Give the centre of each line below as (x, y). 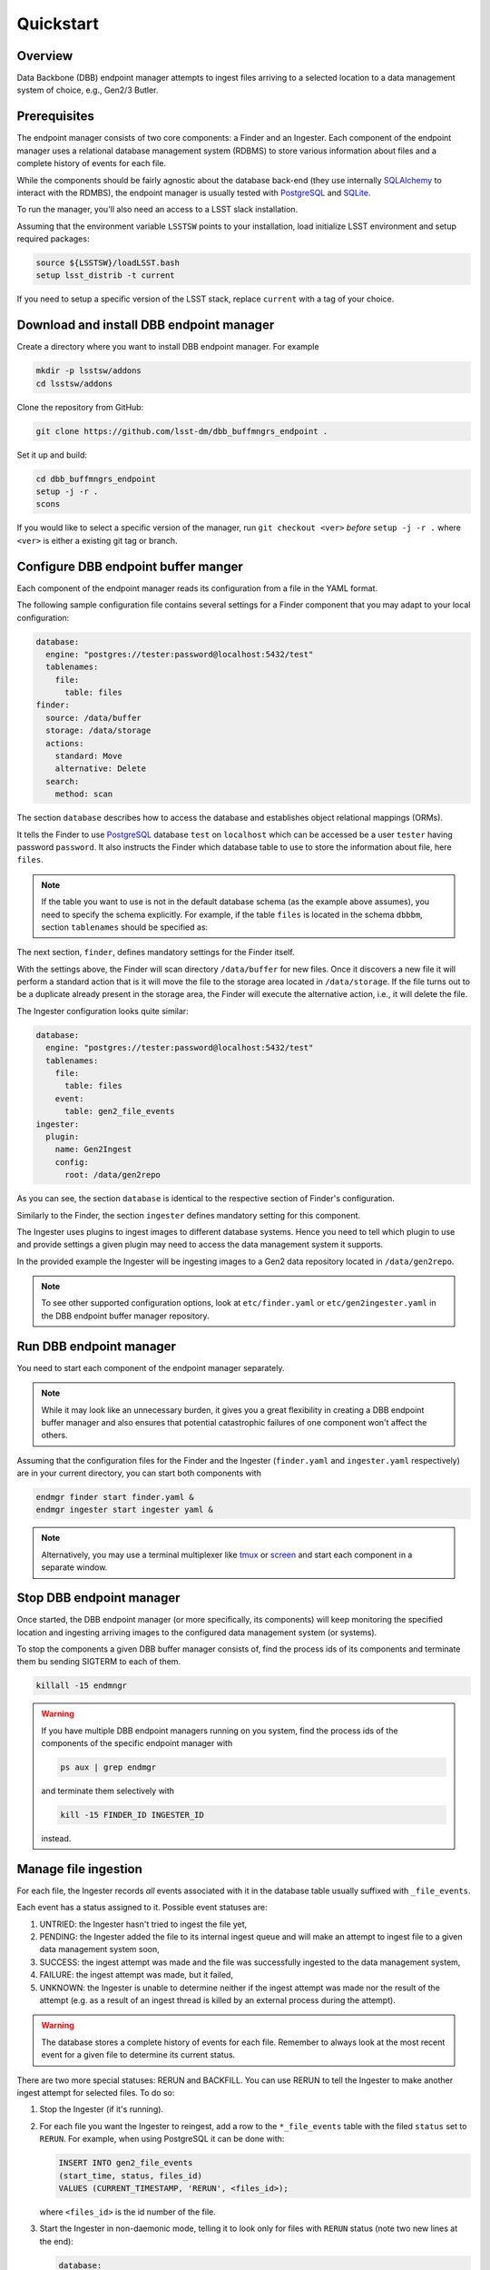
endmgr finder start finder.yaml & (115, 1497)
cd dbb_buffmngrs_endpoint (96, 479)
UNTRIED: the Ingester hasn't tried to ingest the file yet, (143, 1924)
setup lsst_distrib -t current (106, 276)
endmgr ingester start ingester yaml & (124, 1510)
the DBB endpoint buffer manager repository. (125, 1316)
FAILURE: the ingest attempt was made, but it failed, (136, 1975)
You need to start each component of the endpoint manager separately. (151, 1367)
